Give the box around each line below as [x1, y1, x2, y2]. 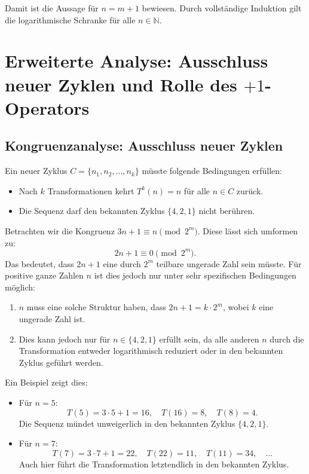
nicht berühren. [198, 204, 255, 217]
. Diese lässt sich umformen [197, 224, 298, 237]
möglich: [5, 280, 35, 293]
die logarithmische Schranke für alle [5, 13, 136, 26]
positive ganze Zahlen [5, 269, 84, 282]
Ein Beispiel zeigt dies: [5, 376, 88, 389]
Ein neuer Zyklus [5, 164, 68, 177]
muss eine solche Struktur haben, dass [26, 301, 166, 313]
